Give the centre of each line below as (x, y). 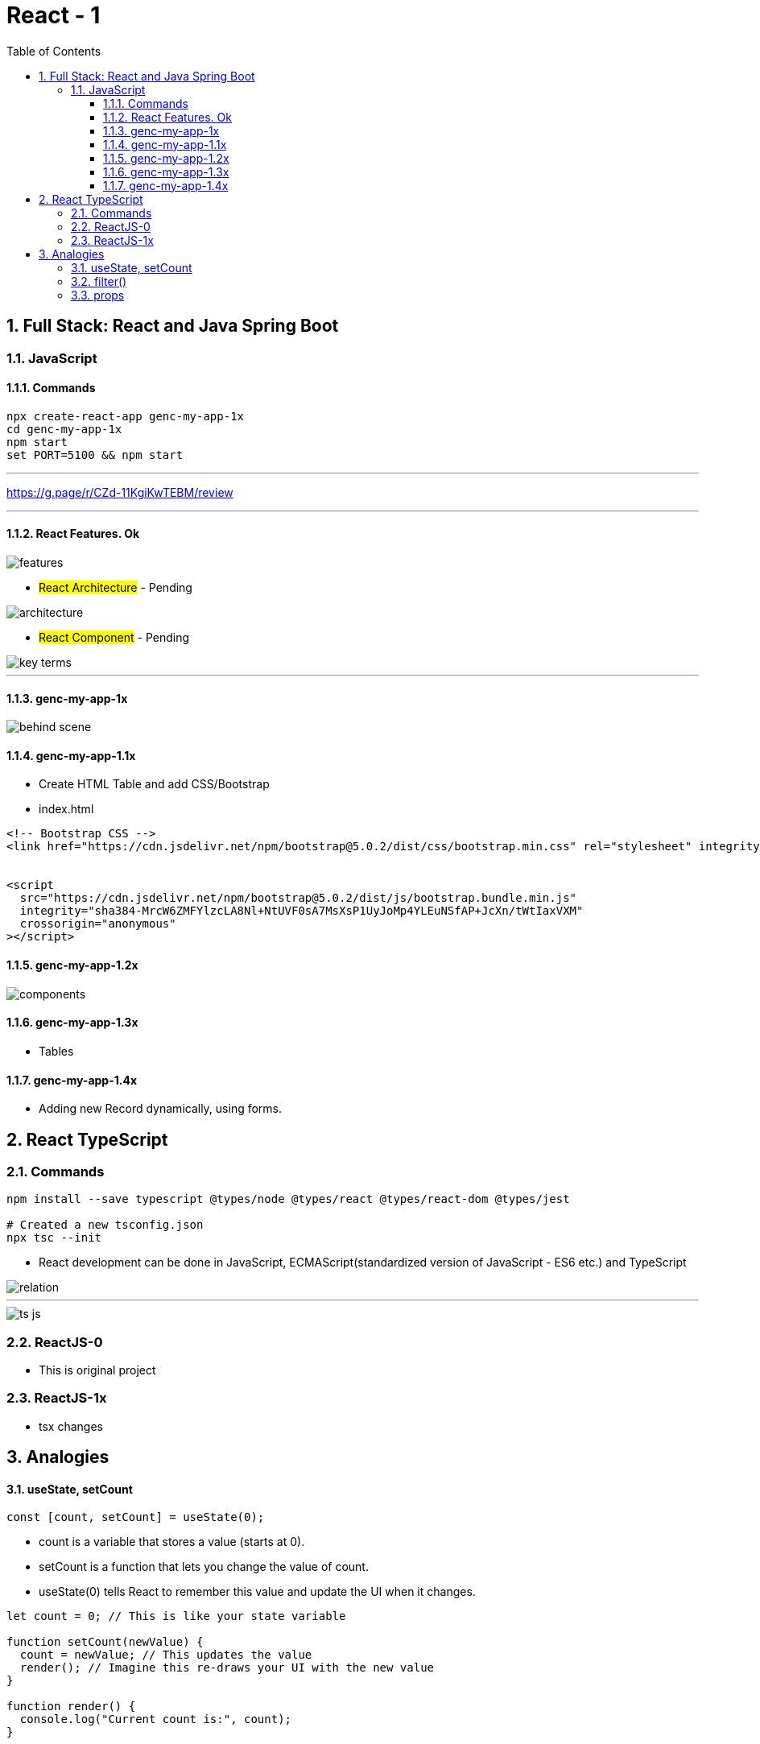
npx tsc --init (54, 1238)
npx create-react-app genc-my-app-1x (126, 416)
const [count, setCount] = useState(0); (136, 1517)
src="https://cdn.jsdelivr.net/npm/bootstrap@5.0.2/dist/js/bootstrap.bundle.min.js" (298, 898)
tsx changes (71, 1426)
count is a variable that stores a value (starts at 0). (172, 1542)
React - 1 (54, 15)
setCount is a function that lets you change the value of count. (204, 1567)
